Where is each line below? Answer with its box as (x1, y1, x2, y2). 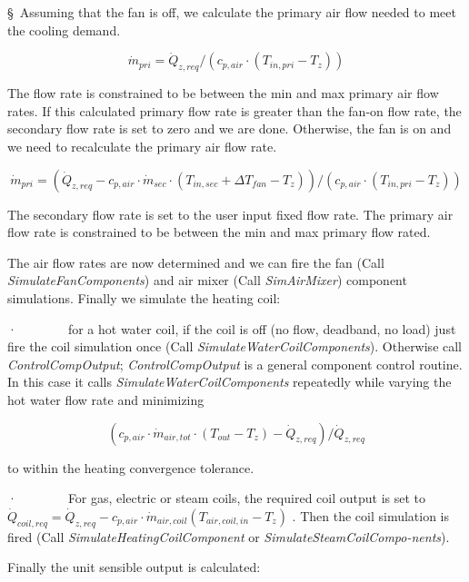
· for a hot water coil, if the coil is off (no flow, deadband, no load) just (7, 319, 456, 338)
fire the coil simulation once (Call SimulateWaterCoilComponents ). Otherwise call (7, 337, 463, 356)
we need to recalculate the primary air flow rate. (7, 136, 277, 155)
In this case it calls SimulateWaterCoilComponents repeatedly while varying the (7, 372, 452, 391)
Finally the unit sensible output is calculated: (7, 557, 261, 577)
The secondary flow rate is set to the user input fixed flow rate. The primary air (7, 204, 454, 223)
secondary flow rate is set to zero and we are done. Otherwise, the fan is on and (7, 119, 452, 138)
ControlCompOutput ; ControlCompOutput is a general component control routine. (7, 354, 463, 373)
